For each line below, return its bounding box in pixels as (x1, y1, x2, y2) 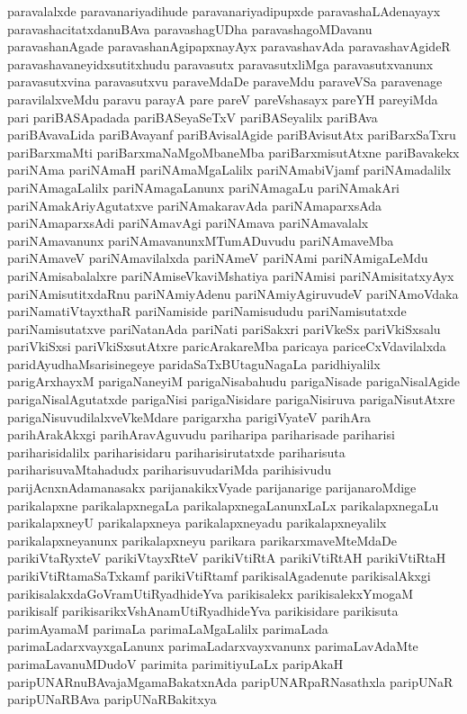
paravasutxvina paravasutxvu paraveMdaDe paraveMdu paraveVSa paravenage (7, 72, 443, 91)
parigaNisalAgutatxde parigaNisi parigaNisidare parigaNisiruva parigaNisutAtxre (7, 390, 455, 409)
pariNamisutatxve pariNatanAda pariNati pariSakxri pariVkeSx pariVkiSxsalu (7, 319, 441, 338)
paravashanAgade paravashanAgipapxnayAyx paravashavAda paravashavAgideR (7, 37, 451, 56)
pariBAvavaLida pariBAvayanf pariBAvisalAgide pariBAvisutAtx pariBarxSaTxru (7, 125, 456, 144)
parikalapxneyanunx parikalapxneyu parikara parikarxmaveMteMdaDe (7, 530, 397, 549)
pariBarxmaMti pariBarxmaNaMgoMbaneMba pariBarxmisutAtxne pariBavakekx (7, 142, 460, 161)
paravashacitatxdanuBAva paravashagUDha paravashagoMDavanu (7, 19, 373, 38)
